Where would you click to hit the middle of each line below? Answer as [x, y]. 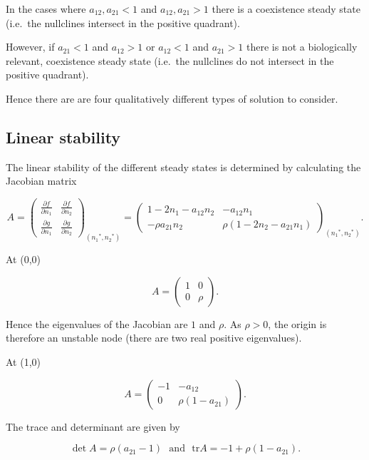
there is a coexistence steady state [286, 9]
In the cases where [46, 9]
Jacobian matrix [41, 181]
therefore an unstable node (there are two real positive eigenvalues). [154, 338]
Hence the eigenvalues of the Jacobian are [97, 323]
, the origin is [297, 323]
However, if [30, 47]
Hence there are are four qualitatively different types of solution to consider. [172, 98]
